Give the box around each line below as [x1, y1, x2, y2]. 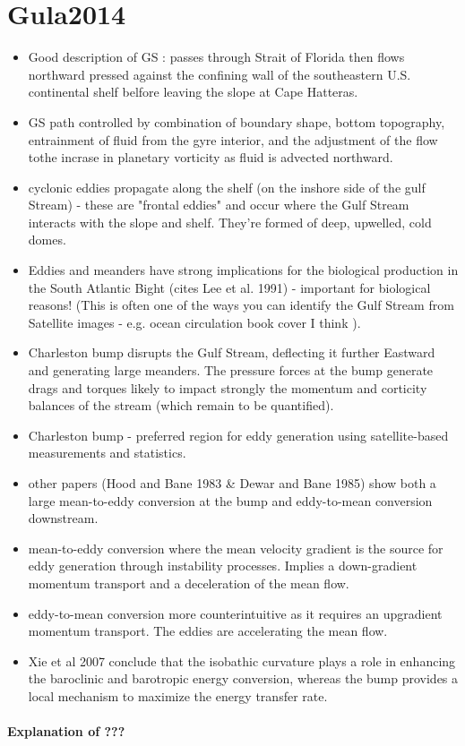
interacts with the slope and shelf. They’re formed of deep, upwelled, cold [28, 212, 432, 231]
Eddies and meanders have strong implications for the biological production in [28, 261, 459, 279]
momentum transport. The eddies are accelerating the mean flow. [28, 622, 388, 640]
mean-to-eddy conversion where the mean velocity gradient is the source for [28, 538, 443, 557]
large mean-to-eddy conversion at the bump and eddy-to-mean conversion [28, 491, 433, 510]
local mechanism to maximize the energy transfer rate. [28, 686, 328, 705]
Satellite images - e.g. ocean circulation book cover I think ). [28, 313, 361, 331]
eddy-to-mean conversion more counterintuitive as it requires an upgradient [28, 604, 443, 622]
